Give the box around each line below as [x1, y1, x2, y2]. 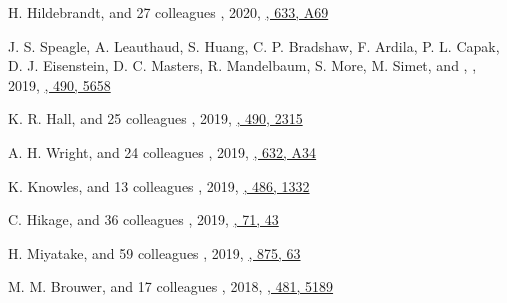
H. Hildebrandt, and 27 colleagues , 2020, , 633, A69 [8, 2, 329, 22]
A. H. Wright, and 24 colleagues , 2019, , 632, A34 [8, 141, 317, 162]
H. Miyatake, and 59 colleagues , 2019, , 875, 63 [8, 242, 301, 263]
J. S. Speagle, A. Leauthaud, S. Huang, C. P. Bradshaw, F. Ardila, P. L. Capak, [8, 35, 500, 56]
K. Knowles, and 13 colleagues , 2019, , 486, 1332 [8, 175, 310, 196]
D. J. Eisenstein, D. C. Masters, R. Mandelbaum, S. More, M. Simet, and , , [8, 55, 477, 76]
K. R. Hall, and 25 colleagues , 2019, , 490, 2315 [8, 108, 303, 129]
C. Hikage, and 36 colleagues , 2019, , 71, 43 [8, 209, 279, 230]
